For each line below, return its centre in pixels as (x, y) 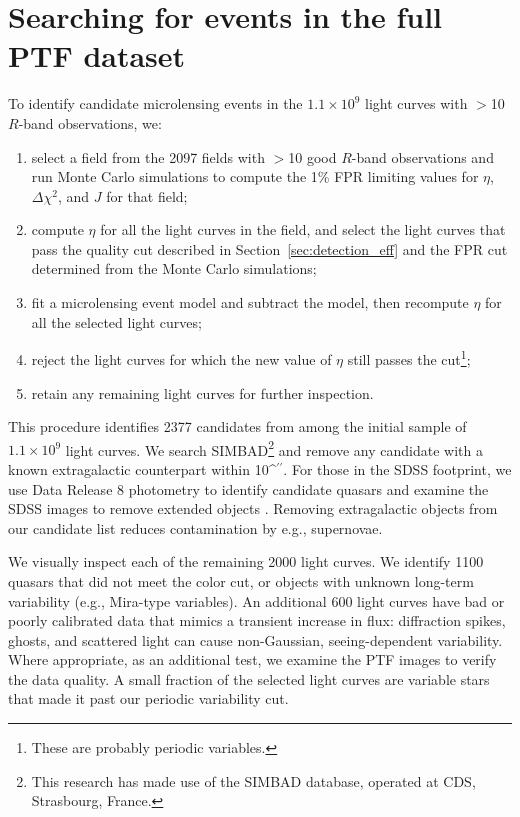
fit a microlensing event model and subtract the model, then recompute (250, 302)
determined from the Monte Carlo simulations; (174, 268)
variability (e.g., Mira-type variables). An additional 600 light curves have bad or (256, 600)
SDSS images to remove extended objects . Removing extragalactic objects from (253, 508)
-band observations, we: (90, 122)
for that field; (147, 195)
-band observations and (422, 156)
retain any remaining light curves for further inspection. (202, 392)
